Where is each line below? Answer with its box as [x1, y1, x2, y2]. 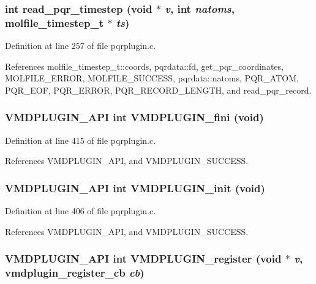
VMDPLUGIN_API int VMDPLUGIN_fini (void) [5, 110, 264, 125]
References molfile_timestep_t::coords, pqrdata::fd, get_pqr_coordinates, [5, 59, 284, 72]
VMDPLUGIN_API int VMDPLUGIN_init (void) [5, 180, 265, 195]
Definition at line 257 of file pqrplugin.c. [5, 39, 156, 52]
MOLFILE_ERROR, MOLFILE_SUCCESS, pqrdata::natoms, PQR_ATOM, [5, 72, 299, 84]
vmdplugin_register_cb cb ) [5, 265, 145, 280]
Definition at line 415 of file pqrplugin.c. [5, 133, 156, 146]
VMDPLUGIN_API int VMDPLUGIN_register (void [5, 251, 282, 266]
